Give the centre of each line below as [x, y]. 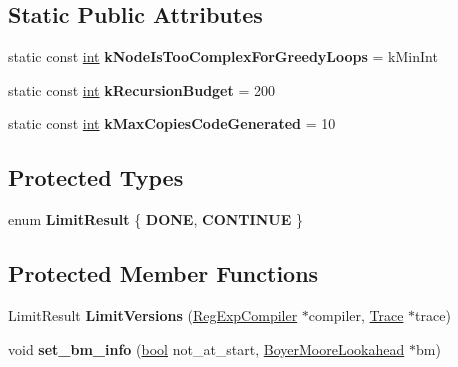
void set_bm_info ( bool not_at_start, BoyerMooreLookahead [206, 348]
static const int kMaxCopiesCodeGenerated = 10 [172, 123]
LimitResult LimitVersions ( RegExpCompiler [153, 314]
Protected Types [96, 177]
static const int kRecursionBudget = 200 [141, 89]
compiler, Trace [356, 314]
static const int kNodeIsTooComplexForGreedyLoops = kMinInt [223, 56]
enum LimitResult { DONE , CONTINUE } [155, 219]
